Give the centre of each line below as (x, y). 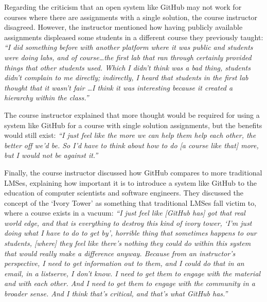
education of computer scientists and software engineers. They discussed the (124, 193)
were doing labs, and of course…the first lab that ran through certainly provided (128, 57)
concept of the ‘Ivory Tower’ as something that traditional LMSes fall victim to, (130, 202)
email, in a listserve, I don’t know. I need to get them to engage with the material (132, 273)
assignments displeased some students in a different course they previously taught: (134, 37)
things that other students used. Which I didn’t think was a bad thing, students (127, 67)
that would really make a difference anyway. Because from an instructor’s (120, 253)
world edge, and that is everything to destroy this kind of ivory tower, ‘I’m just (128, 223)
